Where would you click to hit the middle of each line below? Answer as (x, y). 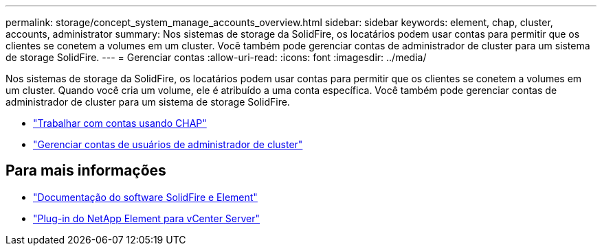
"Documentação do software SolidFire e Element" (145, 197)
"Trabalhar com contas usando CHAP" (120, 123)
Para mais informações (86, 171)
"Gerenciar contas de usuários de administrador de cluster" (168, 144)
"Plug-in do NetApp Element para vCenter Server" (147, 218)
